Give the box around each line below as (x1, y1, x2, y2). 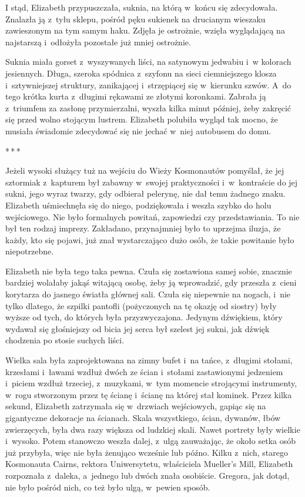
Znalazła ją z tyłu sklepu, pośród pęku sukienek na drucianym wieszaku (5, 12, 266, 25)
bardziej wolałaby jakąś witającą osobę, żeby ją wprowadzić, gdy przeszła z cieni (5, 276, 297, 289)
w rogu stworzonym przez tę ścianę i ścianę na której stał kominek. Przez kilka (5, 388, 292, 400)
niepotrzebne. (5, 245, 54, 257)
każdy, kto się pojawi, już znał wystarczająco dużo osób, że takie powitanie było (5, 233, 294, 246)
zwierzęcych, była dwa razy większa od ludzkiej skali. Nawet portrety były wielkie (5, 423, 300, 435)
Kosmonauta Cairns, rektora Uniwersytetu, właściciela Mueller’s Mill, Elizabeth (5, 458, 293, 470)
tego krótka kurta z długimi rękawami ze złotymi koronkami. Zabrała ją (5, 90, 266, 102)
